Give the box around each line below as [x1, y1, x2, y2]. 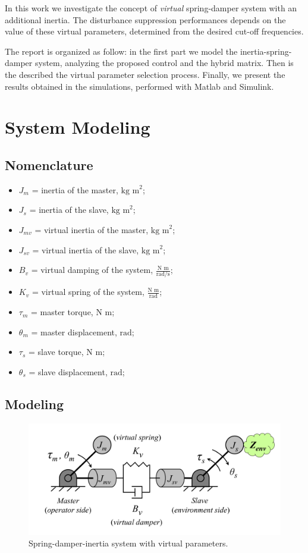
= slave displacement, [29, 366, 108, 378]
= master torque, [30, 306, 93, 318]
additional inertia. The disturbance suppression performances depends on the [5, 13, 286, 26]
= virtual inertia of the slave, [32, 243, 139, 256]
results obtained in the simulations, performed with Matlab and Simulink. [5, 80, 274, 92]
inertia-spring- [240, 45, 292, 57]
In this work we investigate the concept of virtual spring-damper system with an [5, 2, 297, 14]
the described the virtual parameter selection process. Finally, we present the [5, 68, 285, 80]
